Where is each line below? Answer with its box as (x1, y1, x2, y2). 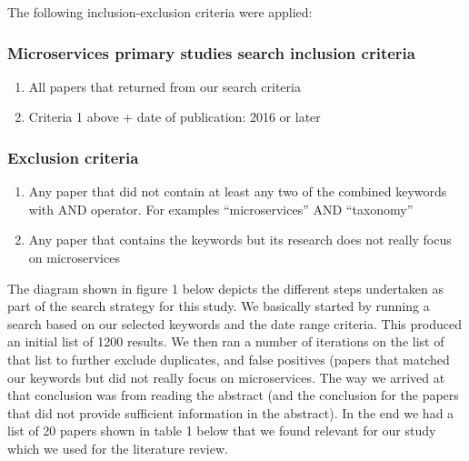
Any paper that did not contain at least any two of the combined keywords (28, 182, 447, 201)
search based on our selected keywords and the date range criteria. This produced (7, 314, 462, 333)
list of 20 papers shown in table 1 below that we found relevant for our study (7, 421, 436, 440)
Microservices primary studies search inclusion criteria (7, 41, 415, 64)
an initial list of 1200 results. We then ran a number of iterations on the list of (7, 332, 444, 351)
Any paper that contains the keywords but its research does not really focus (28, 230, 452, 249)
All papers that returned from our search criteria (28, 76, 301, 95)
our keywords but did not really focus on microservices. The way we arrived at (7, 367, 445, 386)
